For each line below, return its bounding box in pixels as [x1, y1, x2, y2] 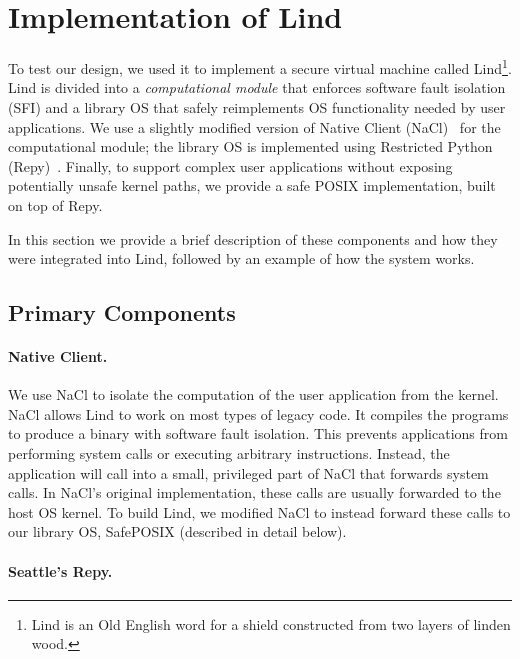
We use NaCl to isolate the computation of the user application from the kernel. [8, 384, 499, 405]
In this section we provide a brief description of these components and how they [8, 228, 498, 249]
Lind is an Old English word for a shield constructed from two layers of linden [31, 613, 511, 634]
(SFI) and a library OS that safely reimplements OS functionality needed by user [8, 96, 506, 117]
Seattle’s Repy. [8, 560, 113, 581]
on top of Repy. [8, 194, 103, 215]
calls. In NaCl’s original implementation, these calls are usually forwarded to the [8, 482, 501, 503]
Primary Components [8, 297, 236, 328]
